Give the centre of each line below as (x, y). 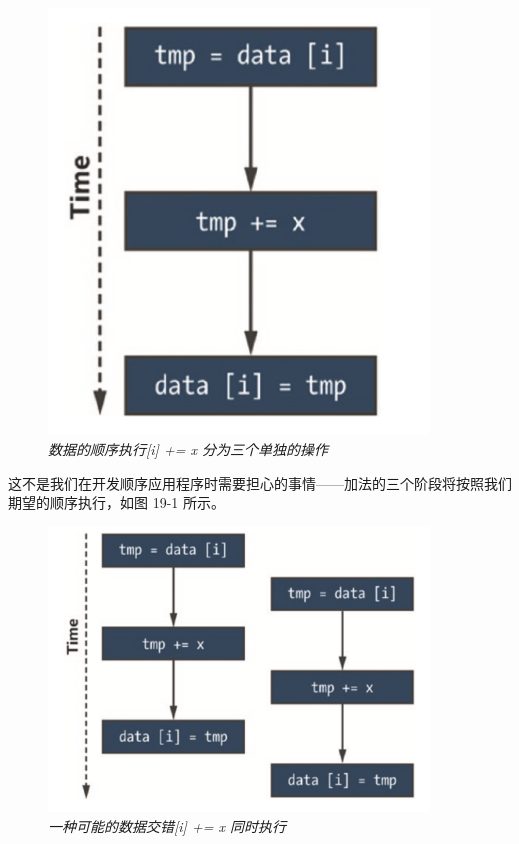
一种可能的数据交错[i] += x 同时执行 (167, 826)
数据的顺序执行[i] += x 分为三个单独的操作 (188, 449)
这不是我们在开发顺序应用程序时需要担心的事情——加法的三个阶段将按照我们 (260, 482)
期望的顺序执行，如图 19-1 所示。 (116, 502)
